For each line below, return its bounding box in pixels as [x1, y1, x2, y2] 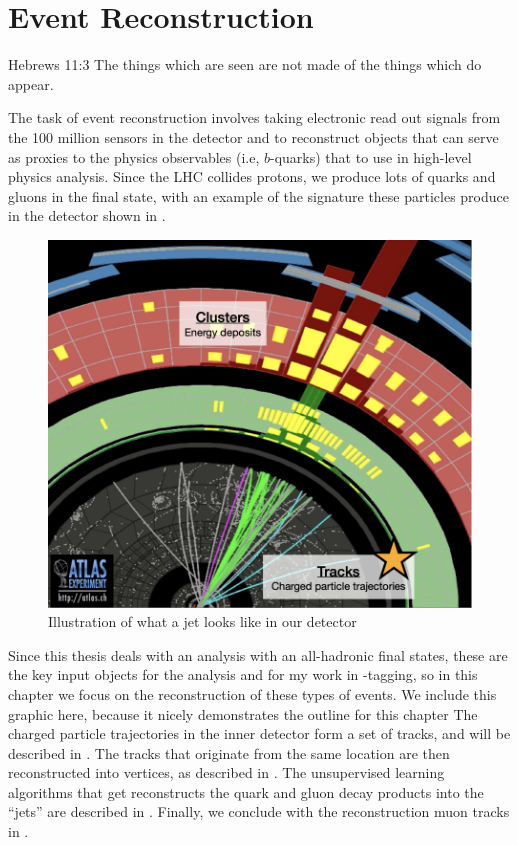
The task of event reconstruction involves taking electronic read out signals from [8, 107, 501, 128]
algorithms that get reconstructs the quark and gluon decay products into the [8, 781, 484, 802]
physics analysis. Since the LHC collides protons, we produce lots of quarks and [8, 166, 496, 187]
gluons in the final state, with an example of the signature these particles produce [8, 185, 510, 206]
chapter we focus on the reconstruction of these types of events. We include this [8, 683, 497, 704]
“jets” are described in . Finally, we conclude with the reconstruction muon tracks [8, 801, 510, 822]
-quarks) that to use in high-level [270, 146, 472, 167]
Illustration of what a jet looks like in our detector [48, 611, 357, 632]
